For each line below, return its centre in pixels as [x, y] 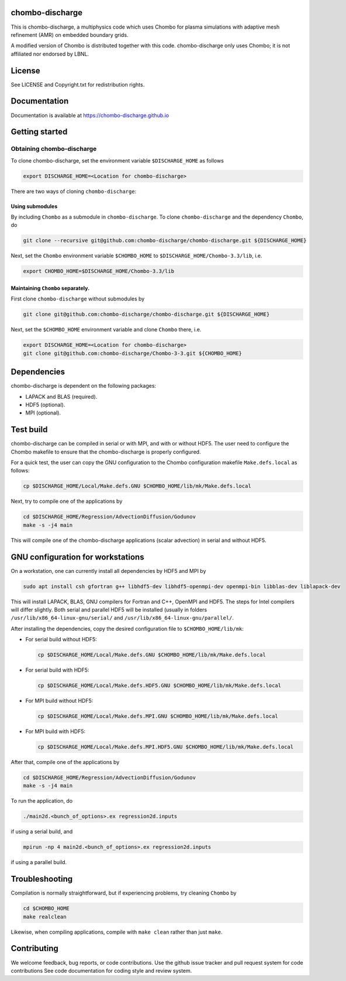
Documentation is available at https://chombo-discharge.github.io [90, 115]
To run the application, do [42, 801]
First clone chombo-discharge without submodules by [78, 299]
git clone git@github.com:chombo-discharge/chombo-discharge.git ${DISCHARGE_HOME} [146, 315]
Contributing [34, 949]
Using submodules [34, 206]
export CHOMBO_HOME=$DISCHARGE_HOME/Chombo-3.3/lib [99, 271]
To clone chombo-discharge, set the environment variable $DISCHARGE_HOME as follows [117, 160]
